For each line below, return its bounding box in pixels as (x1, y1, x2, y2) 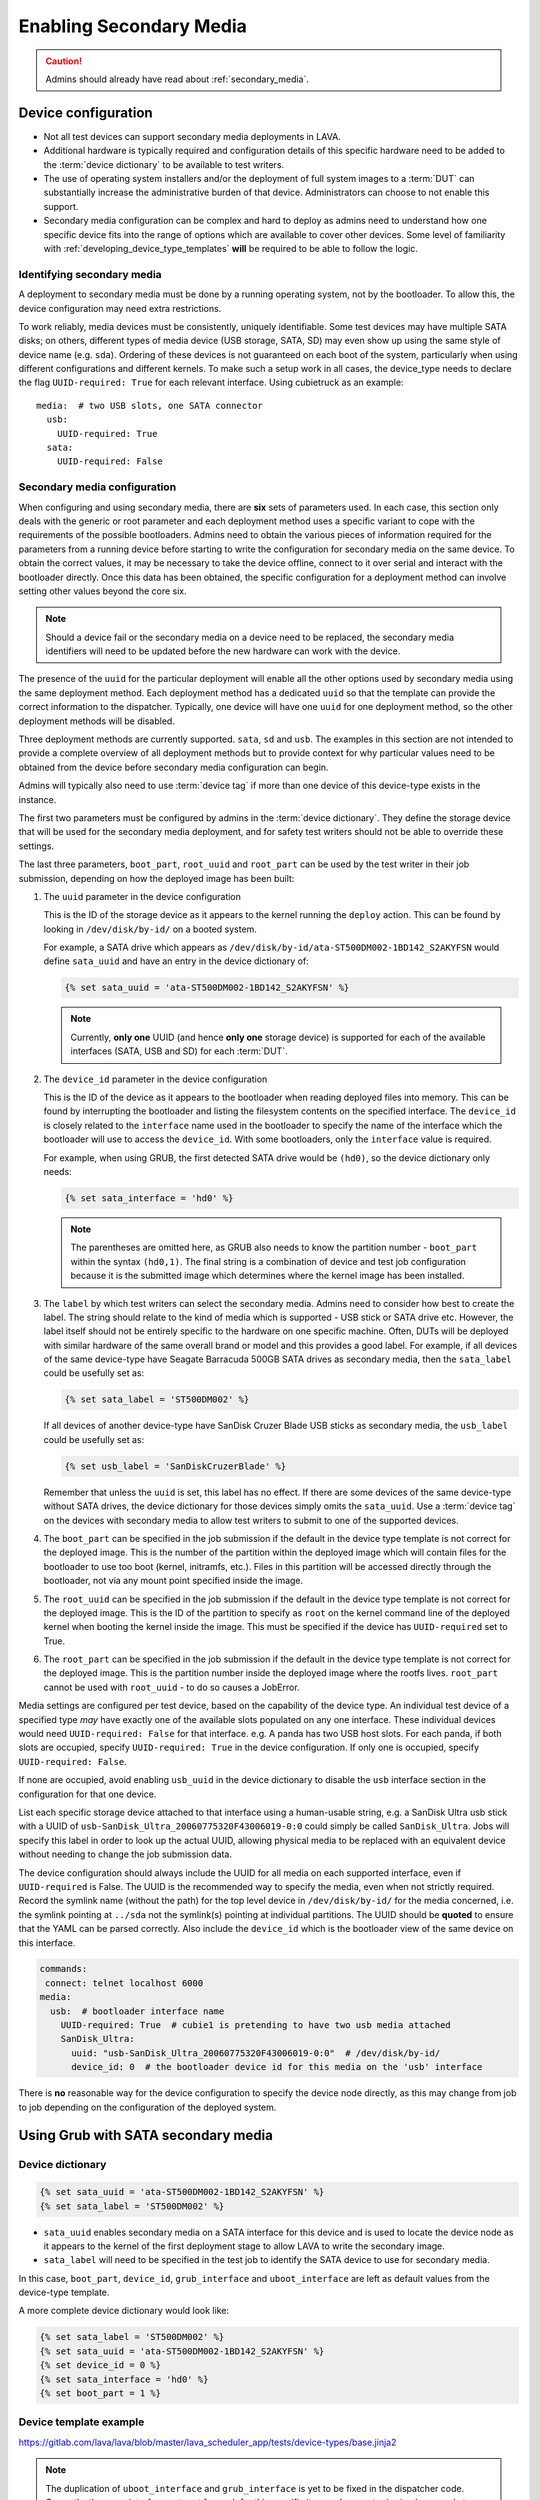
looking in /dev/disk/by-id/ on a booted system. (43, 923, 257, 935)
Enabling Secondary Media (18, 15, 247, 37)
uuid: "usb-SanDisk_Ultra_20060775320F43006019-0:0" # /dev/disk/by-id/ (71, 2047, 441, 2059)
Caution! (45, 55, 83, 67)
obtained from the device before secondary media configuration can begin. (18, 761, 329, 773)
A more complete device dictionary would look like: (18, 2305, 230, 2317)
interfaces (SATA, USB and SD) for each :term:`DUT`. (70, 1045, 289, 1057)
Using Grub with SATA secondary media (18, 2127, 274, 2144)
